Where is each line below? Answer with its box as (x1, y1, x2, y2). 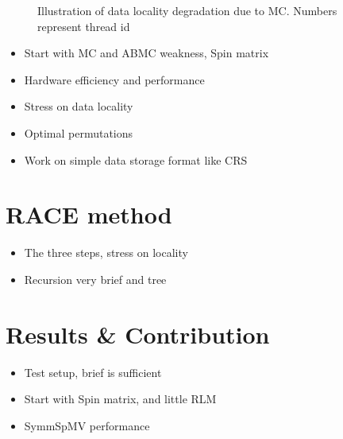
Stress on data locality (24, 98, 133, 115)
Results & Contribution (6, 317, 270, 350)
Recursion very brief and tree (24, 270, 167, 287)
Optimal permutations (24, 124, 133, 141)
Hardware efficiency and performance (24, 71, 205, 87)
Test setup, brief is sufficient (24, 363, 162, 380)
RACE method (6, 198, 172, 231)
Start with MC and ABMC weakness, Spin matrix (24, 45, 269, 61)
